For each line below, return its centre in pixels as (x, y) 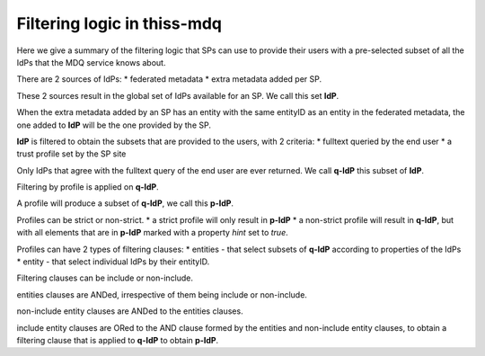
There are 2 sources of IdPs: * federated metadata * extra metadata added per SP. (169, 79)
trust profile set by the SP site (71, 154)
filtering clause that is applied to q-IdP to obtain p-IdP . (118, 340)
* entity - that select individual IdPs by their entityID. (113, 262)
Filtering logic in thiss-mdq (119, 23)
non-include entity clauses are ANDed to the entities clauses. (130, 311)
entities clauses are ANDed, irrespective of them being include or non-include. (162, 294)
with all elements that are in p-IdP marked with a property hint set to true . (153, 233)
